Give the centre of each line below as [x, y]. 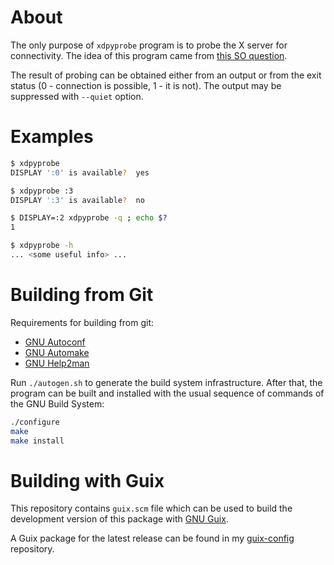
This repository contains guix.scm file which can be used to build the [151, 508]
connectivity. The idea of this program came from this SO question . [149, 55]
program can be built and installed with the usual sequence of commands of [167, 393]
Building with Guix [87, 480]
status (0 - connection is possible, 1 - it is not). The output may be [146, 85]
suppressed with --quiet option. [77, 96]
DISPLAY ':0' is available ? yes [80, 172]
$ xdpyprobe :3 [42, 191]
